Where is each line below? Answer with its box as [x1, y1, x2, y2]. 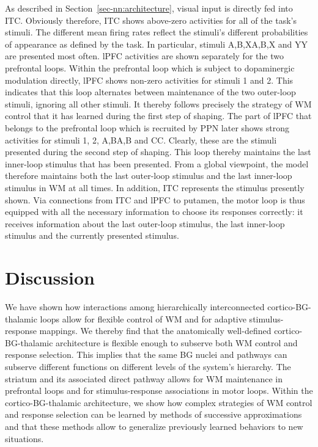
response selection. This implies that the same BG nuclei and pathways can [5, 348, 287, 361]
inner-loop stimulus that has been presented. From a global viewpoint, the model [5, 157, 309, 170]
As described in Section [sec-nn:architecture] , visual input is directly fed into [5, 2, 293, 14]
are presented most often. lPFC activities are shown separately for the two [5, 49, 284, 62]
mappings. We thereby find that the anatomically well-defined [39, 324, 272, 337]
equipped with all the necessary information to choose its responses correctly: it [5, 205, 303, 218]
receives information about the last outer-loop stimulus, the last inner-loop [5, 217, 285, 230]
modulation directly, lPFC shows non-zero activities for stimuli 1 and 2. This [5, 73, 294, 86]
